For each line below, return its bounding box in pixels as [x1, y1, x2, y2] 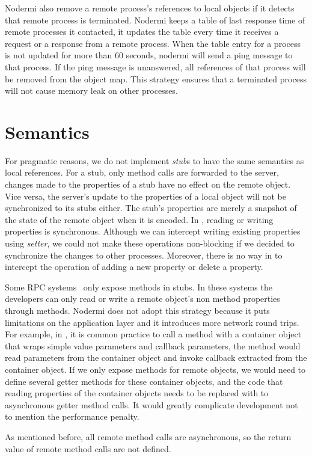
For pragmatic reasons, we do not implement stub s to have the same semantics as [5, 154, 304, 167]
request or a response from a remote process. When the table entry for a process [5, 37, 301, 49]
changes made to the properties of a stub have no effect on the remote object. [5, 178, 291, 191]
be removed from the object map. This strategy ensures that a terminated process [5, 72, 307, 85]
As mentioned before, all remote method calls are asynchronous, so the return [5, 430, 292, 443]
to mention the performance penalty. [5, 410, 139, 423]
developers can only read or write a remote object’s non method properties [5, 292, 280, 305]
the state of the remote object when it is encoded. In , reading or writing [5, 213, 274, 225]
